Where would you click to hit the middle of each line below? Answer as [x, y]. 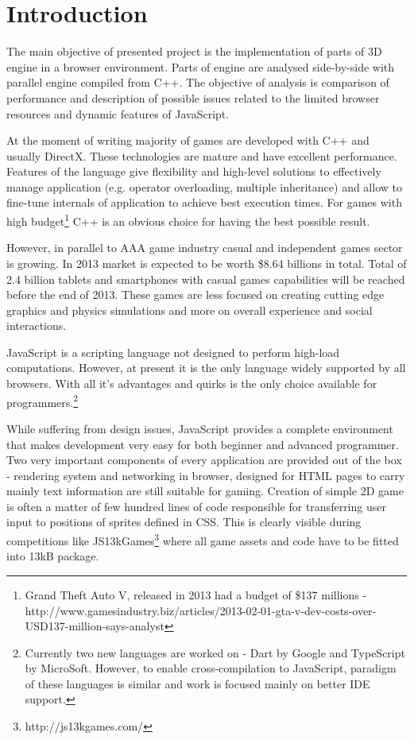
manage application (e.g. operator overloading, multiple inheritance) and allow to [204, 186]
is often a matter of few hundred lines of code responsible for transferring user [196, 506]
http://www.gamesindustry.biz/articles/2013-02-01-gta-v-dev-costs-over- [201, 610]
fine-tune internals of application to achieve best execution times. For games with [204, 202]
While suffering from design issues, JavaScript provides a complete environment [200, 428]
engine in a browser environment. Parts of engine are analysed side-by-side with [201, 66]
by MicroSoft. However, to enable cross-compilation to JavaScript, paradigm [211, 668]
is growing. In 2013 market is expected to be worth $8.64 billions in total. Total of [207, 263]
